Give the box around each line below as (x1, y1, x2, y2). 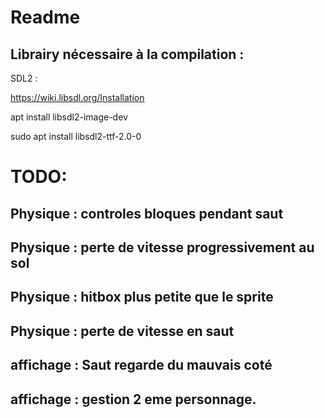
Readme (10, 6, 81, 29)
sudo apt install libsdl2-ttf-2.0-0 (10, 131, 142, 142)
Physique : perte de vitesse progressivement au (10, 239, 315, 256)
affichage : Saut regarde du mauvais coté (10, 357, 273, 374)
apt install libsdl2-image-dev (10, 111, 128, 123)
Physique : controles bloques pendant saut (10, 205, 284, 222)
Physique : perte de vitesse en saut (10, 322, 235, 340)
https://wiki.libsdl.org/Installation (10, 92, 145, 103)
